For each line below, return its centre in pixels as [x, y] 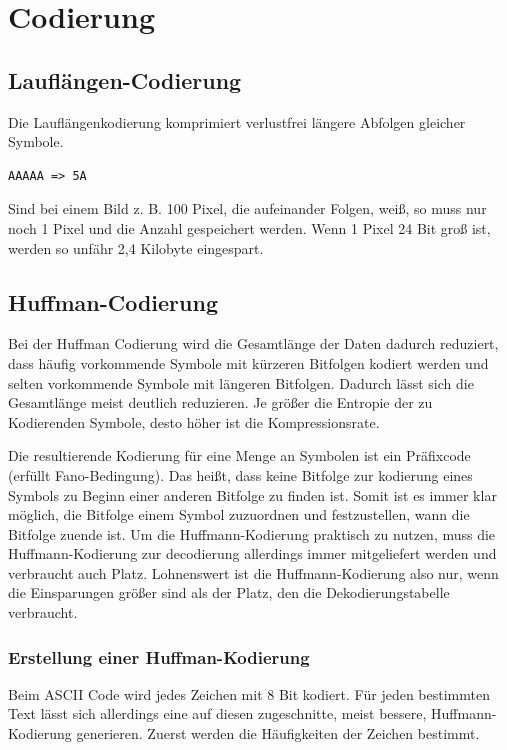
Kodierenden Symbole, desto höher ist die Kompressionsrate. [194, 421]
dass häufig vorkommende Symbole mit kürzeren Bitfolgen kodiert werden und [248, 362]
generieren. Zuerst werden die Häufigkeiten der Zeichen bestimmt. [278, 733]
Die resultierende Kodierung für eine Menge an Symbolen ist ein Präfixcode [239, 455]
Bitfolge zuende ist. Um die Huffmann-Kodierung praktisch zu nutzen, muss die [252, 533]
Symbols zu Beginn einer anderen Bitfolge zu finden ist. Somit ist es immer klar [252, 494]
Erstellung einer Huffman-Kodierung [159, 656]
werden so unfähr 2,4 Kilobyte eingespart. [136, 247]
